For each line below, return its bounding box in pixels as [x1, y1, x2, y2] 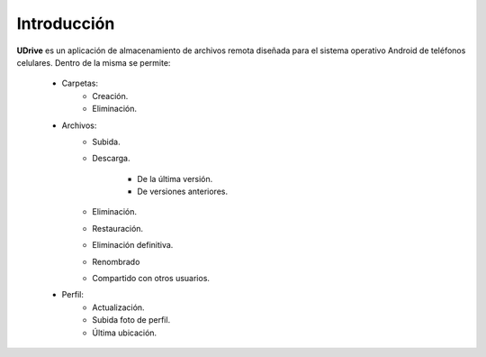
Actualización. [92, 302, 145, 313]
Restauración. [92, 223, 144, 233]
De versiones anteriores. [137, 186, 229, 197]
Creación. [92, 90, 129, 101]
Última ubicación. [92, 327, 157, 338]
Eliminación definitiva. [92, 240, 174, 251]
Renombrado [92, 256, 140, 267]
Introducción [16, 14, 115, 33]
